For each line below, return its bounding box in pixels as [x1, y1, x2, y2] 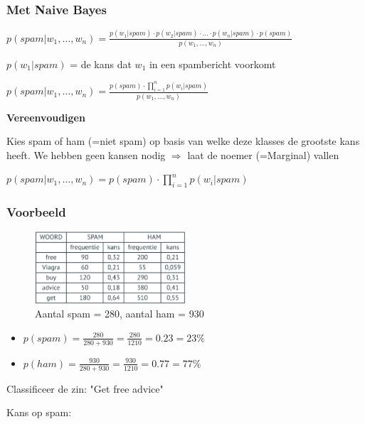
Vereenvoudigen [6, 109, 85, 124]
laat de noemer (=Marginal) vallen [187, 147, 339, 162]
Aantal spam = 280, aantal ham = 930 [35, 306, 204, 321]
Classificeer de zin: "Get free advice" [6, 381, 164, 396]
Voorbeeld [6, 203, 66, 221]
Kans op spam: [6, 405, 72, 420]
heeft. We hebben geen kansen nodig [6, 147, 166, 162]
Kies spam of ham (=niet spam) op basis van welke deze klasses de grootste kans [6, 134, 360, 148]
